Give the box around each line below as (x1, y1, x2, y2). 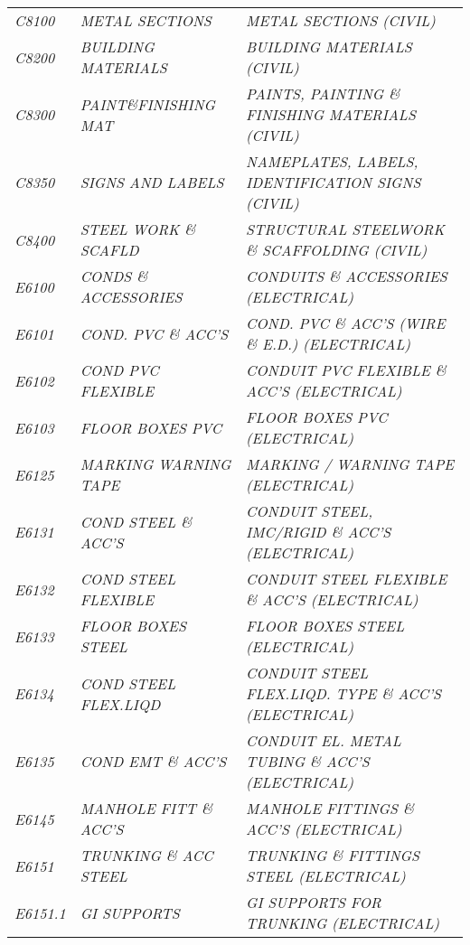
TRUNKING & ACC (80, 845, 213, 865)
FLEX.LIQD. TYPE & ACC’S (246, 683, 442, 704)
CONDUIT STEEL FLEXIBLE (246, 568, 447, 589)
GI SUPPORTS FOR (246, 892, 381, 912)
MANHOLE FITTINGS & (246, 798, 414, 819)
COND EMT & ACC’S (80, 751, 227, 772)
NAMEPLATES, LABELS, (246, 151, 418, 172)
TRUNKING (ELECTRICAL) (246, 912, 439, 933)
